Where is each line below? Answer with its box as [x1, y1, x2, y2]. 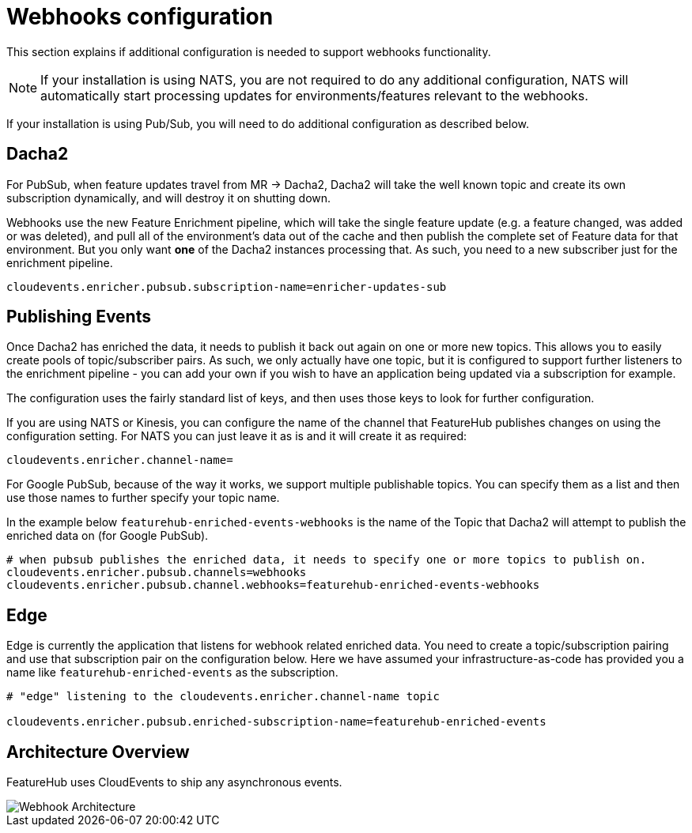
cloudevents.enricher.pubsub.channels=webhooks [6, 566, 307, 579]
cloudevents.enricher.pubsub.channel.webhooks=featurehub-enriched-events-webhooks [6, 579, 540, 592]
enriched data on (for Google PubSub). [6, 529, 209, 543]
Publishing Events [6, 307, 151, 327]
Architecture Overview [6, 741, 190, 762]
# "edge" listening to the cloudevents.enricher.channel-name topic [6, 690, 440, 703]
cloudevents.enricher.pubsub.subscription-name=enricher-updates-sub [6, 280, 447, 293]
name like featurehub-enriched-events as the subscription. [6, 665, 338, 680]
